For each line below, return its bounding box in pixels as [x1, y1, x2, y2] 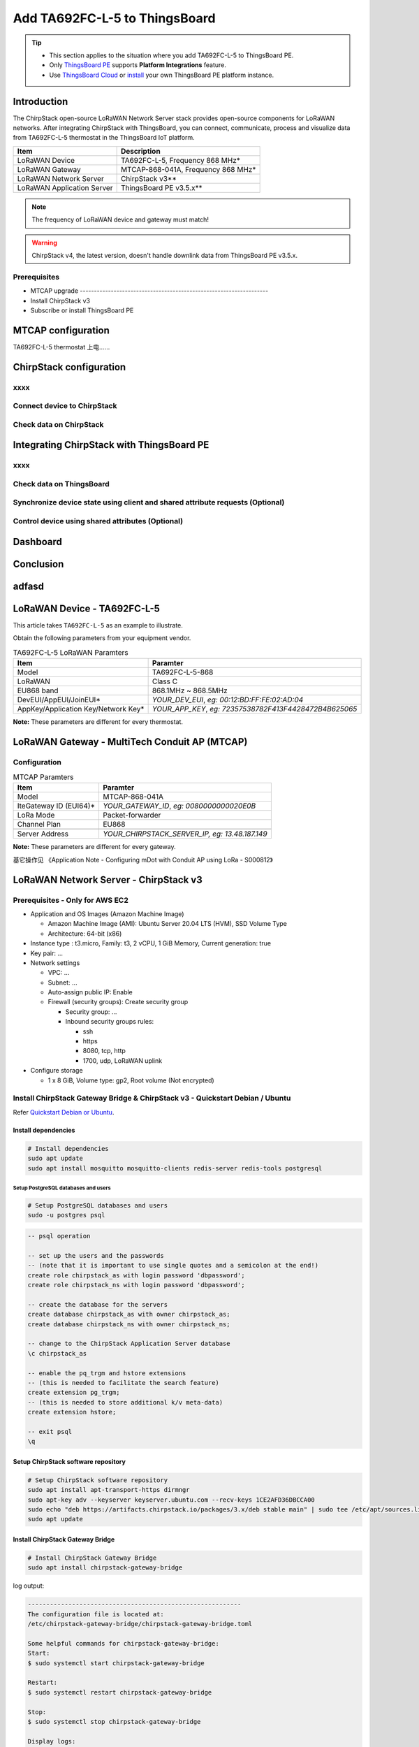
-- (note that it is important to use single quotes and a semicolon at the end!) [27, 1261, 319, 1270]
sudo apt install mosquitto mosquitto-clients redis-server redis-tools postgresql [27, 1164, 323, 1172]
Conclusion [13, 558, 64, 570]
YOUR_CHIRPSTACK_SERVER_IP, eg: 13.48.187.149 [102, 829, 268, 839]
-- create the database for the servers [27, 1300, 168, 1308]
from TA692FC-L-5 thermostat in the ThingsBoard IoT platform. [13, 133, 195, 142]
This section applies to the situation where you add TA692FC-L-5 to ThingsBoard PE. [49, 51, 294, 59]
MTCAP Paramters [13, 772, 74, 782]
